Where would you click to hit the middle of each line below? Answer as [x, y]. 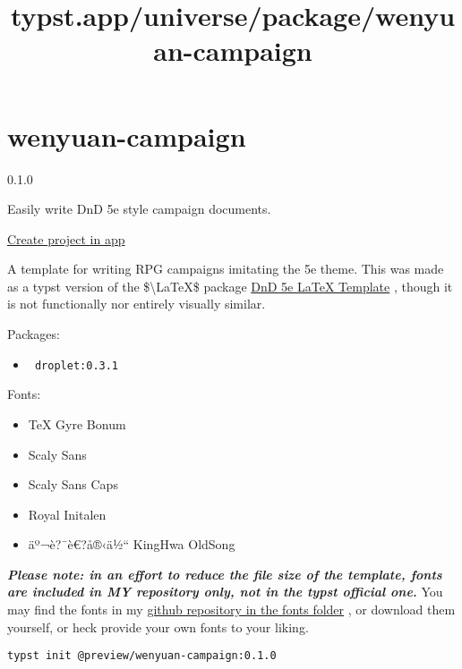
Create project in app [66, 238]
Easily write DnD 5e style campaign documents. [139, 209]
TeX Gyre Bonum [77, 423]
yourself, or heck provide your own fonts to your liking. [158, 627]
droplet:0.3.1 [77, 365]
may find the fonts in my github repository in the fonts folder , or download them [231, 610]
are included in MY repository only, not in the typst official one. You [225, 592]
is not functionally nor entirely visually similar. [137, 304]
